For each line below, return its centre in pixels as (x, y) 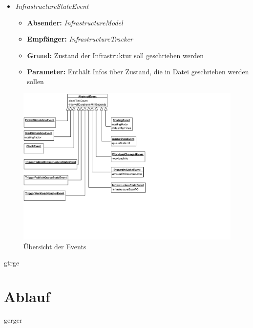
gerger (13, 320)
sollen (35, 81)
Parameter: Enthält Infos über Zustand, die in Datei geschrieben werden (138, 72)
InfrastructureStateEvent (52, 6)
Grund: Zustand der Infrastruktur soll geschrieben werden (116, 55)
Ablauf (27, 296)
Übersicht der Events (55, 246)
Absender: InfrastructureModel (75, 22)
